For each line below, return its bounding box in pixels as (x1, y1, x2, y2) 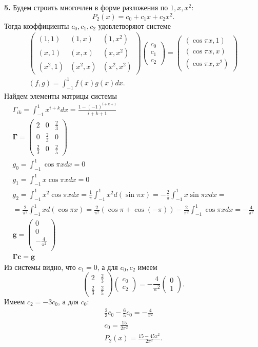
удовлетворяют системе (98, 20, 171, 31)
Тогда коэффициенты (4, 20, 69, 31)
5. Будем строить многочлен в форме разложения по (4, 2, 168, 12)
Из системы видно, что (4, 262, 76, 272)
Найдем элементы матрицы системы (4, 90, 117, 101)
